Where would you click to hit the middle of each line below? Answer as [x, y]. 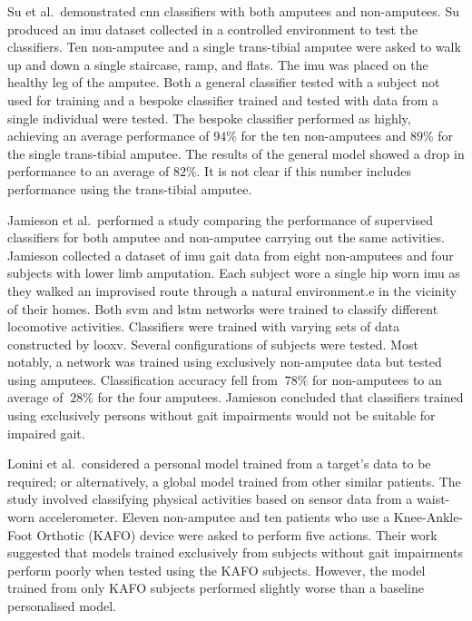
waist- [433, 499]
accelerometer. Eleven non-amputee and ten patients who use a [214, 517]
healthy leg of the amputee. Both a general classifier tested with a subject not [224, 82]
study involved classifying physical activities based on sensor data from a [210, 499]
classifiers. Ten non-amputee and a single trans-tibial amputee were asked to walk [234, 47]
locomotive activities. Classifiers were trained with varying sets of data [204, 326]
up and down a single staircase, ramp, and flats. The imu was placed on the [218, 64]
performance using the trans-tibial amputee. [130, 188]
